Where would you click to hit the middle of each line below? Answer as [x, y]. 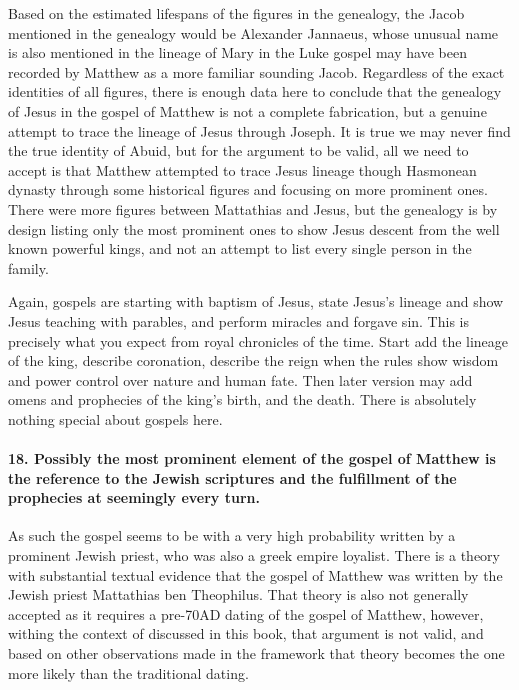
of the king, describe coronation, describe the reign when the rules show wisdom [253, 360]
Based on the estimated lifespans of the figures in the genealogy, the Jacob [236, 13]
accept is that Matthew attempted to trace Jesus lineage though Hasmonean [242, 169]
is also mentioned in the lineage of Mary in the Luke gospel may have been [237, 52]
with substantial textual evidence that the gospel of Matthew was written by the [255, 574]
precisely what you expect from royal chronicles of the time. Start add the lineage [258, 340]
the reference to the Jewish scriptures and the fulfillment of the [232, 477]
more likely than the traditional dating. [128, 672]
